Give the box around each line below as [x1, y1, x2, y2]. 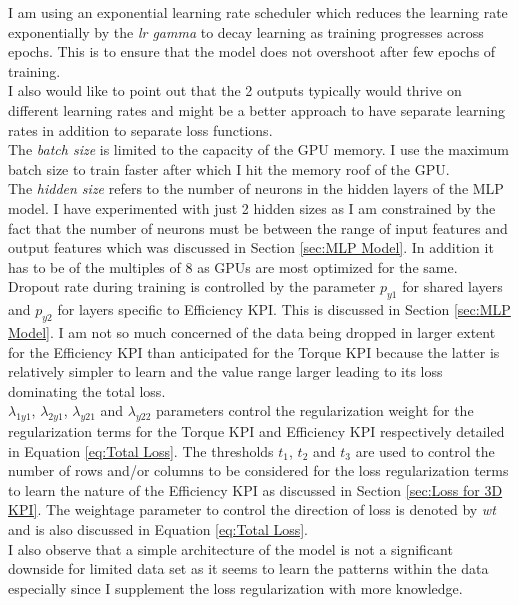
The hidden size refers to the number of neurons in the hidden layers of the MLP [8, 178, 504, 199]
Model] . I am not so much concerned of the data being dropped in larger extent [8, 321, 496, 342]
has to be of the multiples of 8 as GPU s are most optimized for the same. [8, 256, 458, 277]
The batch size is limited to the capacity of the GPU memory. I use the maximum [8, 139, 509, 160]
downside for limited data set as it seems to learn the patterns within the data [8, 558, 489, 579]
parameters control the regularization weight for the [155, 400, 474, 421]
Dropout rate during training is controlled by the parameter [8, 276, 376, 297]
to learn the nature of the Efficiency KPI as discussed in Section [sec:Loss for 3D [8, 479, 503, 500]
